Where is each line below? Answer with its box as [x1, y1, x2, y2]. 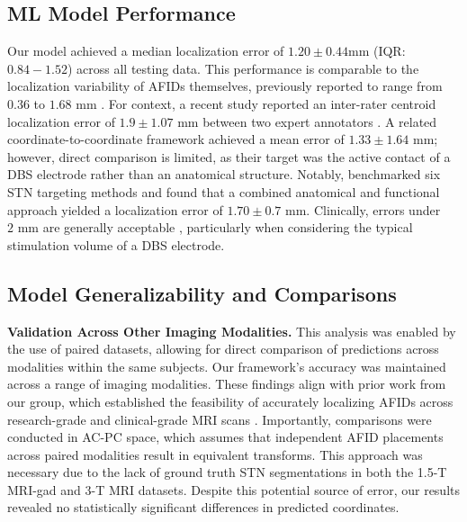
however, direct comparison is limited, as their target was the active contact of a [7, 147, 451, 166]
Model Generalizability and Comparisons [7, 279, 397, 307]
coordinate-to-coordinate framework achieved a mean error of [7, 130, 345, 148]
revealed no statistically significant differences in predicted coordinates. [7, 498, 400, 517]
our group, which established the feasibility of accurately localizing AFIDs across [7, 391, 454, 410]
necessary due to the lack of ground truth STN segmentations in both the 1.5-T [7, 463, 447, 481]
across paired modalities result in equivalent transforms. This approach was [7, 445, 423, 463]
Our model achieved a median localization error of [7, 41, 284, 60]
